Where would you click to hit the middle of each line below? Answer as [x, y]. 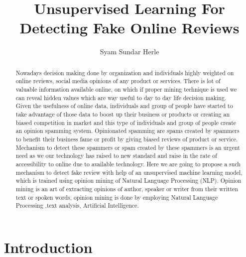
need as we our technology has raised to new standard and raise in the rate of [116, 156]
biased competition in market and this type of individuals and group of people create [126, 122]
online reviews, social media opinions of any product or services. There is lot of [118, 81]
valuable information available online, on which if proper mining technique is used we [126, 89]
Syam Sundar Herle [129, 52]
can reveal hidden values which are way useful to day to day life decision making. [121, 97]
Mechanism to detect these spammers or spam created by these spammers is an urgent [128, 147]
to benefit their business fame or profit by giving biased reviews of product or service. [127, 139]
